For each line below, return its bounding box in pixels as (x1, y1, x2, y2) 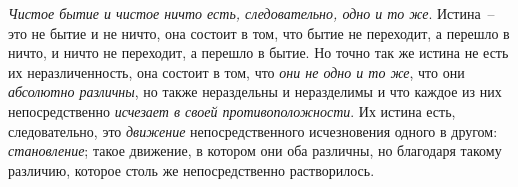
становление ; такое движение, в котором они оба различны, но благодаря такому (8, 140, 502, 161)
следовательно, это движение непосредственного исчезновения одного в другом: (8, 120, 498, 141)
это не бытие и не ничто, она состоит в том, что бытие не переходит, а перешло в (8, 22, 510, 43)
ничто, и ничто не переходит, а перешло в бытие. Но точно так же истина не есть (8, 42, 509, 63)
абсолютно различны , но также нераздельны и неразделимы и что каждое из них (8, 81, 502, 102)
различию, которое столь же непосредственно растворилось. (8, 159, 375, 180)
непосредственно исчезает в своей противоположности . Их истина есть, (8, 100, 456, 121)
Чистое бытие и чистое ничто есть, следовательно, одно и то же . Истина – (8, 3, 495, 23)
